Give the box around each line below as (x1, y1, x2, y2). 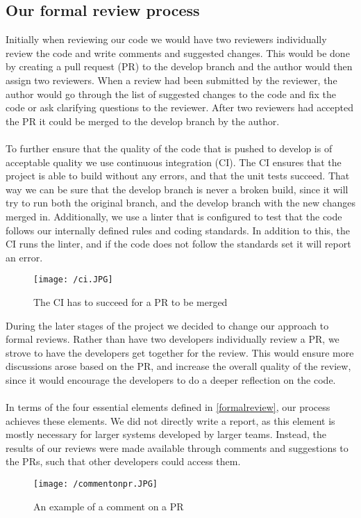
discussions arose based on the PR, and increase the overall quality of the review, (6, 359, 351, 373)
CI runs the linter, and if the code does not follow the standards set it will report (6, 236, 351, 251)
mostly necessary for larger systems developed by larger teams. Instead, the (6, 427, 327, 442)
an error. (6, 250, 43, 264)
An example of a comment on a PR (33, 499, 184, 513)
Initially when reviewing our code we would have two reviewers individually (6, 32, 327, 47)
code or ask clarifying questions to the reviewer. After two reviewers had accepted (6, 100, 354, 115)
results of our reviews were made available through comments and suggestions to (6, 440, 349, 455)
